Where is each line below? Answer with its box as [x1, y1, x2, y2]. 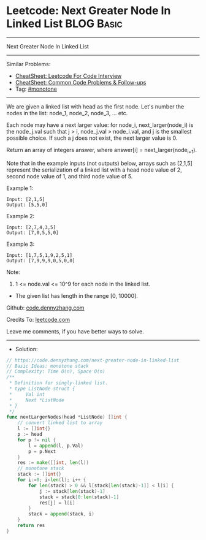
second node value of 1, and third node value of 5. [6, 172, 133, 180]
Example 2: [6, 212, 35, 219]
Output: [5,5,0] [6, 202, 48, 208]
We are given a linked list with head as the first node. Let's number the [6, 102, 185, 110]
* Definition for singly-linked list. [9, 380, 109, 386]
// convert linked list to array [17, 420, 103, 426]
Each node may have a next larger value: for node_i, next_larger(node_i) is [6, 121, 194, 129]
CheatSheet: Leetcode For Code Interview [15, 72, 122, 80]
